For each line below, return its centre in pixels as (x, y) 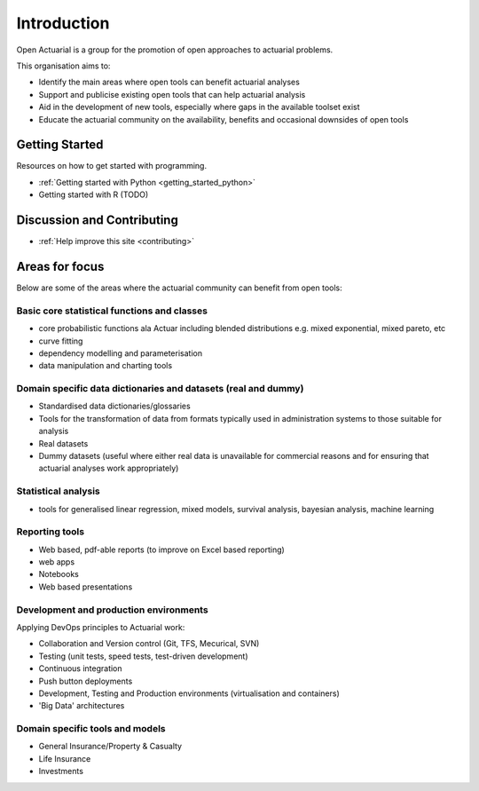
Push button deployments (86, 681)
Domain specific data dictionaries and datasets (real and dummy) (160, 389)
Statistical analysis (59, 491)
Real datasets (63, 443)
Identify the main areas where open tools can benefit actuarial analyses (169, 82)
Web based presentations (86, 587)
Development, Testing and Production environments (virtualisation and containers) (189, 693)
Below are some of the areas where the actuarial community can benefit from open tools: (179, 288)
